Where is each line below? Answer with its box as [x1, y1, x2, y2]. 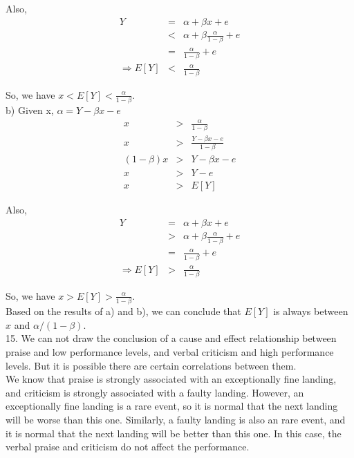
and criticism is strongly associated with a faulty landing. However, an [6, 385, 304, 399]
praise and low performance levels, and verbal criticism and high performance [6, 344, 334, 359]
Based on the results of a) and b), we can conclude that [6, 304, 241, 318]
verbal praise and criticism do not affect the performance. [6, 439, 250, 454]
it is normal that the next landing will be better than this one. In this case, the [6, 426, 342, 440]
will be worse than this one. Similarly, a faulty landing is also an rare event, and [6, 412, 346, 426]
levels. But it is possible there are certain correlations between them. [6, 358, 297, 372]
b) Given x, [6, 103, 54, 117]
